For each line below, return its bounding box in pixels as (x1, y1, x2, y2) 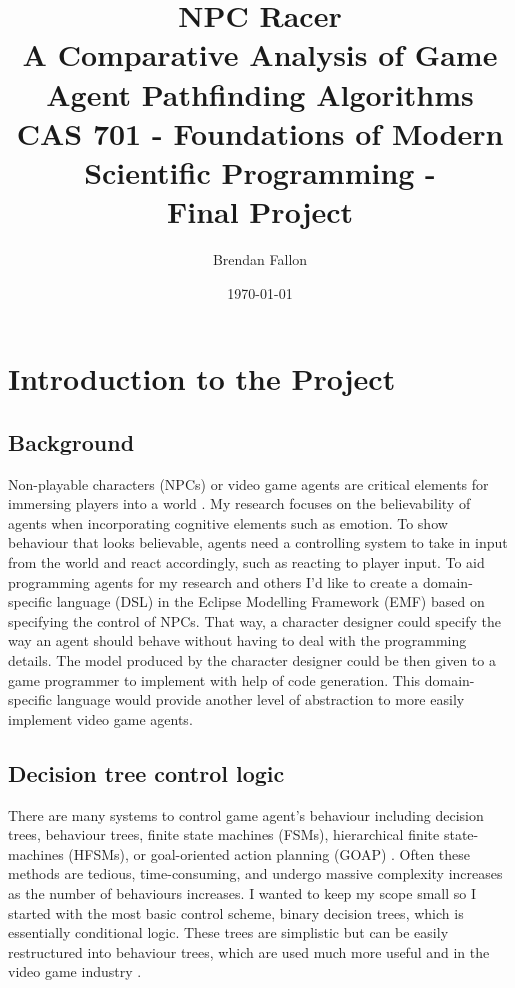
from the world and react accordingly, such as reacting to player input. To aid (8, 552, 485, 573)
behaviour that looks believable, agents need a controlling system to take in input (8, 532, 508, 553)
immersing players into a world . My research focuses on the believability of (8, 493, 471, 514)
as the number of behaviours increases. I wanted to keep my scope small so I (8, 882, 477, 903)
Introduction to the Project (8, 358, 396, 399)
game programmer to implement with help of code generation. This (8, 669, 421, 690)
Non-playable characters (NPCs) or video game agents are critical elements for (8, 473, 489, 494)
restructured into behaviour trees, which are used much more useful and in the (8, 941, 490, 962)
